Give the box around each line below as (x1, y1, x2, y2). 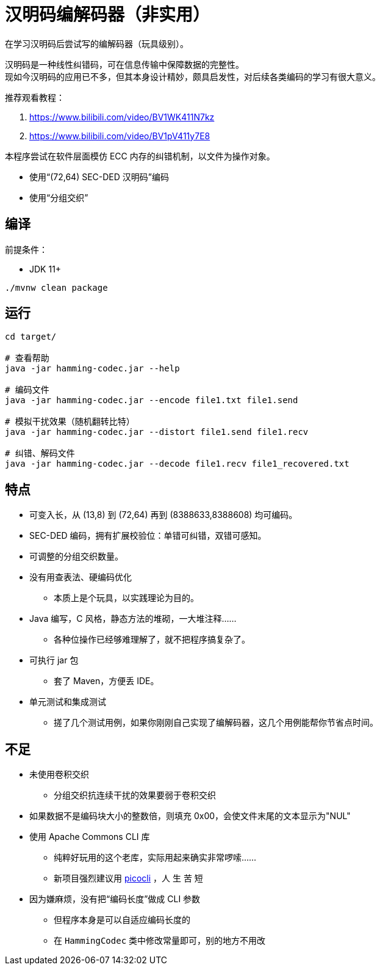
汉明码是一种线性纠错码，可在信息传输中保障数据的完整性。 (5, 59, 244, 70)
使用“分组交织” (29, 192, 88, 203)
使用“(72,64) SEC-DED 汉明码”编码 (29, 171, 169, 182)
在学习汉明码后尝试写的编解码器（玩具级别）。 (5, 38, 188, 49)
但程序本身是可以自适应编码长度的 (54, 914, 190, 925)
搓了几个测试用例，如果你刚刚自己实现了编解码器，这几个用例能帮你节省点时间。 (54, 717, 378, 728)
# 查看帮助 (5, 353, 49, 363)
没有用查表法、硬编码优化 (29, 572, 132, 583)
